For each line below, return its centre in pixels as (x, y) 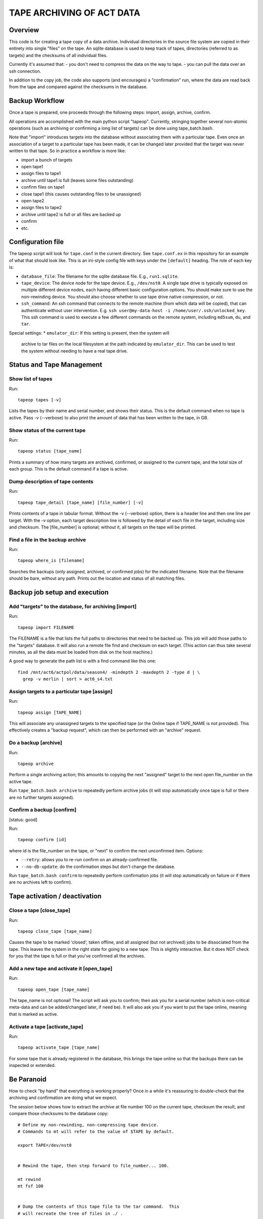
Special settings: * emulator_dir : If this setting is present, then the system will (89, 333)
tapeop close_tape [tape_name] (55, 931)
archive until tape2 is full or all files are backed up (71, 214)
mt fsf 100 (31, 1186)
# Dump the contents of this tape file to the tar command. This (99, 1207)
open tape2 (33, 201)
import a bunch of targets (47, 160)
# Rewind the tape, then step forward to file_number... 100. (94, 1166)
